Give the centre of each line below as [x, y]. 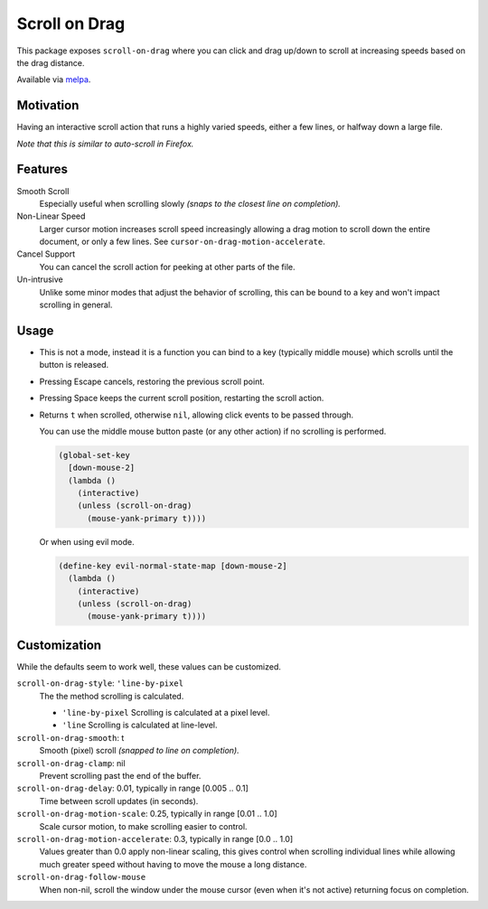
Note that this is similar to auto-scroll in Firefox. [105, 144]
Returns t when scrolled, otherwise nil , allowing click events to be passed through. [197, 415]
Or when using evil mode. [87, 541]
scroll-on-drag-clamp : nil [71, 763]
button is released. [74, 365]
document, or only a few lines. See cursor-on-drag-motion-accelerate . [182, 242]
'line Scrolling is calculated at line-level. [140, 725]
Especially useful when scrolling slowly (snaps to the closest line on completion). [190, 203]
